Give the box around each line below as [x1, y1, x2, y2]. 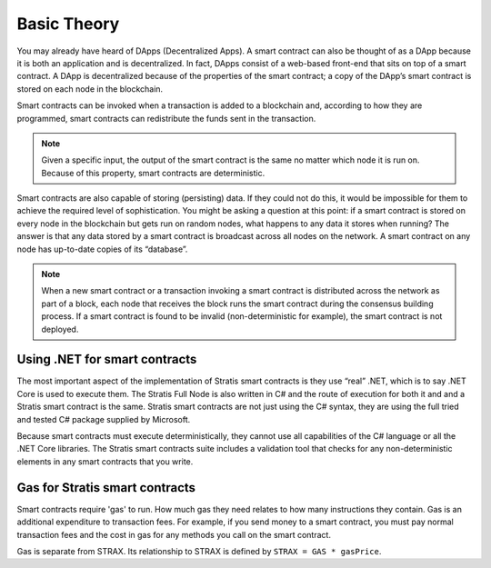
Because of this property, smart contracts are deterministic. [41, 167, 266, 178]
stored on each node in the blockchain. [16, 83, 164, 95]
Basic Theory [16, 14, 120, 34]
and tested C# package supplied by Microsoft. [16, 414, 191, 424]
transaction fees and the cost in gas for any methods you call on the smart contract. [16, 529, 332, 540]
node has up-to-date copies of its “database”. [16, 244, 188, 254]
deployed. [41, 324, 79, 334]
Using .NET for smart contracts [16, 352, 197, 367]
